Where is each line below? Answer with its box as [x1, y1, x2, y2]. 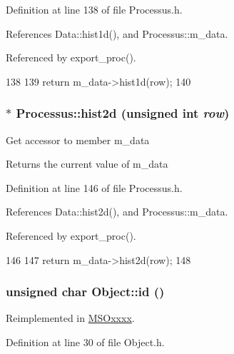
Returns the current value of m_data [6, 156, 168, 171]
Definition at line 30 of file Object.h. [6, 334, 165, 349]
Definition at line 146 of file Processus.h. [6, 180, 183, 195]
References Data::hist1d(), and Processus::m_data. [6, 26, 228, 41]
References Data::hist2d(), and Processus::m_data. [6, 204, 228, 219]
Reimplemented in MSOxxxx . [6, 310, 135, 325]
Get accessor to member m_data [6, 132, 150, 147]
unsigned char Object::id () [6, 283, 165, 300]
